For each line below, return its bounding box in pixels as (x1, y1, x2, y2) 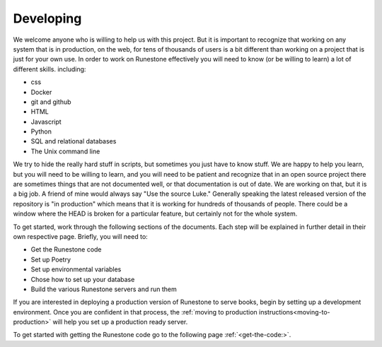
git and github (30, 98, 71, 106)
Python (30, 127, 52, 136)
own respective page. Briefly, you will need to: (13, 232, 148, 240)
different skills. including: (13, 64, 86, 73)
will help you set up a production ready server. (52, 318, 188, 327)
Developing (13, 11, 82, 26)
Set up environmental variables (30, 265, 122, 274)
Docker (30, 88, 52, 96)
